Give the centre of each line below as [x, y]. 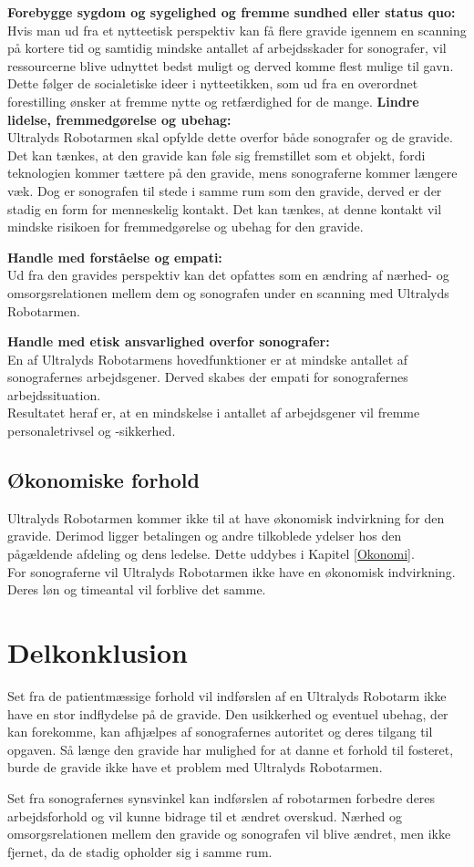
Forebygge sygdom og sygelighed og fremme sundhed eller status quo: [232, 12]
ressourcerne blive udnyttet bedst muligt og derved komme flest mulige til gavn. [231, 65]
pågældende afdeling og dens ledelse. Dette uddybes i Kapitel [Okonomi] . [211, 554]
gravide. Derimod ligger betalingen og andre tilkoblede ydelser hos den [205, 536]
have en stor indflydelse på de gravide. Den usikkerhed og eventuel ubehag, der [228, 713]
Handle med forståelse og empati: [115, 257]
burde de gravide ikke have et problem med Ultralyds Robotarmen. [195, 767]
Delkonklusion [98, 652]
